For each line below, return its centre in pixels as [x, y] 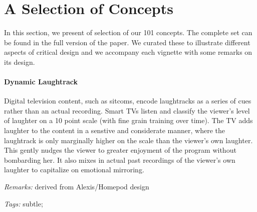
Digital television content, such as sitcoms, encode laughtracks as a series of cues [128, 101]
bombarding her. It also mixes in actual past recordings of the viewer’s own [120, 160]
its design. [20, 62]
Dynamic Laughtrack [41, 82]
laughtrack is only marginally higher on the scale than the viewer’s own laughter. [128, 140]
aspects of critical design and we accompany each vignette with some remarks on [128, 52]
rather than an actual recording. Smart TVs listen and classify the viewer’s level [127, 110]
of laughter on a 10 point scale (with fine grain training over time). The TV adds [128, 120]
